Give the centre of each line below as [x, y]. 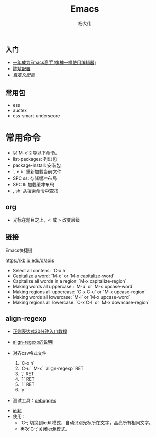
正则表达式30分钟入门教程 [40, 331]
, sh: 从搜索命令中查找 [35, 191]
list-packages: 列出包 [35, 159]
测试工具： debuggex [34, 400]
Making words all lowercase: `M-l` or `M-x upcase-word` [71, 297]
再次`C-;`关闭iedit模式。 [45, 429]
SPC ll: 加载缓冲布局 [33, 185]
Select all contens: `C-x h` [39, 270]
